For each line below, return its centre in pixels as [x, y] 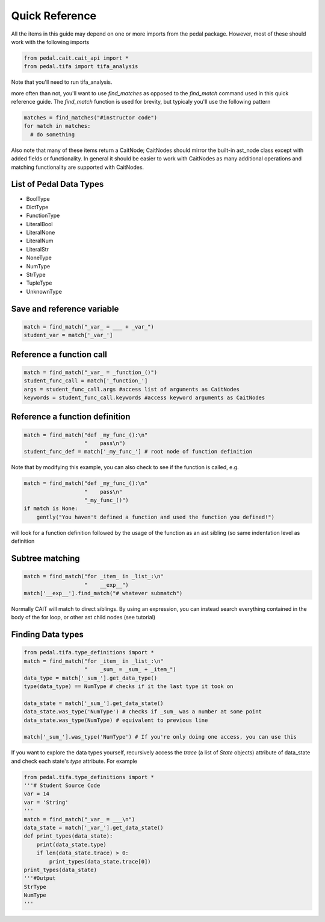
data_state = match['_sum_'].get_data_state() [94, 703]
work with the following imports [50, 42]
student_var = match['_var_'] [68, 335]
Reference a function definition [71, 417]
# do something [53, 134]
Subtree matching [46, 559]
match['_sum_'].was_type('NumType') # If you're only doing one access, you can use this [160, 737]
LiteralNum [40, 241]
